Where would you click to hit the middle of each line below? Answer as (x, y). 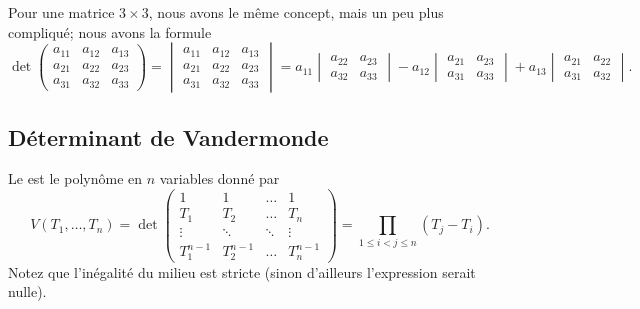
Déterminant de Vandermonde (168, 136)
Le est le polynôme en (75, 178)
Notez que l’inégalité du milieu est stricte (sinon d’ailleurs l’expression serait (242, 271)
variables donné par (219, 178)
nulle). (27, 291)
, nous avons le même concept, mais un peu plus (296, 12)
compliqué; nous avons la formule (110, 31)
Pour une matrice (61, 12)
